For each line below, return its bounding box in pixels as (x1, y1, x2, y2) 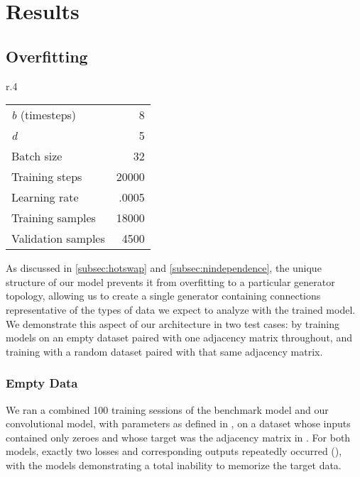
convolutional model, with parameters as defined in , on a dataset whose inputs (6, 416, 351, 431)
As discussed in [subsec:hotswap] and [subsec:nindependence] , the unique (6, 261, 322, 275)
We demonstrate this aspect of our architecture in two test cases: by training (6, 316, 340, 331)
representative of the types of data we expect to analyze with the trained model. (6, 302, 356, 317)
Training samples (11, 209, 96, 226)
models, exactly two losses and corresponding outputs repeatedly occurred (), (6, 444, 342, 459)
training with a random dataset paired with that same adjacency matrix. (6, 344, 323, 358)
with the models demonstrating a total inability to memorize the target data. (6, 457, 342, 472)
